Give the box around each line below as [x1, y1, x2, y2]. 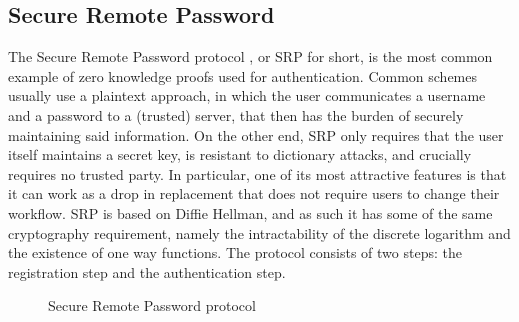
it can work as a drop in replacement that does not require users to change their [8, 183, 500, 204]
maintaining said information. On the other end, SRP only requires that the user [8, 124, 504, 145]
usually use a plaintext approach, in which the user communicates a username [8, 85, 486, 106]
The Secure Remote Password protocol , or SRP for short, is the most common [8, 46, 493, 67]
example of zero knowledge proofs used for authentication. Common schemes [8, 65, 477, 86]
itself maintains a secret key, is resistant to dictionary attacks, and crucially [8, 144, 472, 165]
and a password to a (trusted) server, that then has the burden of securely [8, 104, 464, 125]
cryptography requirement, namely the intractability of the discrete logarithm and [8, 222, 511, 243]
